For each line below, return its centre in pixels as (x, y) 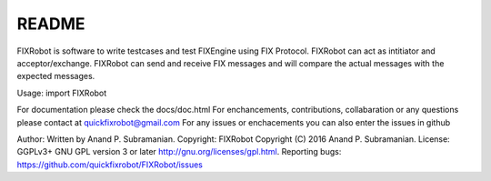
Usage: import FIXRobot (62, 93)
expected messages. (56, 76)
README (51, 24)
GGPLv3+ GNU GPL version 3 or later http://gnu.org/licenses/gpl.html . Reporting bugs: (179, 152)
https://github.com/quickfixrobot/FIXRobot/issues (110, 165)
